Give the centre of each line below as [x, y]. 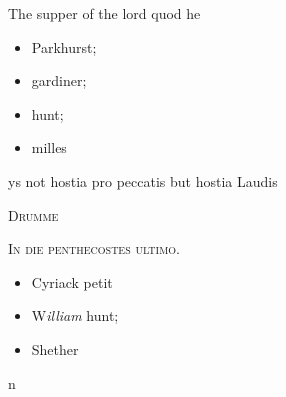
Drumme [33, 214]
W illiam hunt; [75, 315]
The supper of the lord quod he [104, 13]
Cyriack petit [72, 281]
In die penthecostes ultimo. [94, 248]
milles [49, 147]
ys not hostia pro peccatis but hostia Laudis [143, 180]
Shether [55, 348]
